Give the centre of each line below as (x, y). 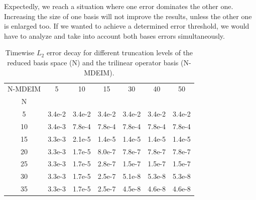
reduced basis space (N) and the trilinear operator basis (93, 62)
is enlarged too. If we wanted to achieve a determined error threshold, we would (127, 26)
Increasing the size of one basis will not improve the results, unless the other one (128, 16)
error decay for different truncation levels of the (120, 53)
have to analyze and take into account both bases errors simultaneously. (114, 35)
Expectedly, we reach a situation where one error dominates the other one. (119, 6)
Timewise (20, 53)
